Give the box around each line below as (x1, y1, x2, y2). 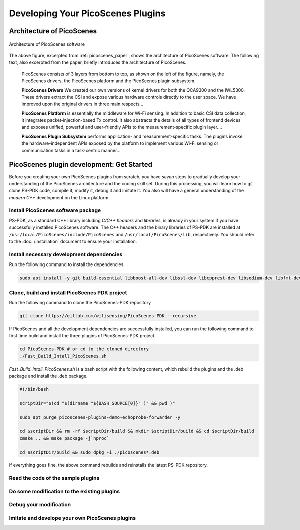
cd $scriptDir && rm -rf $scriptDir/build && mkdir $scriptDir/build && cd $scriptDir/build (19, 428, 254, 434)
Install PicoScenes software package (9, 207, 101, 214)
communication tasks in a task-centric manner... (21, 147, 121, 153)
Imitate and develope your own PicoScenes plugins (9, 514, 136, 521)
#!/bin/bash (19, 386, 49, 392)
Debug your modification (9, 501, 71, 508)
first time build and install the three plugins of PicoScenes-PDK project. (9, 333, 156, 339)
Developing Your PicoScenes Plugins (9, 8, 166, 19)
